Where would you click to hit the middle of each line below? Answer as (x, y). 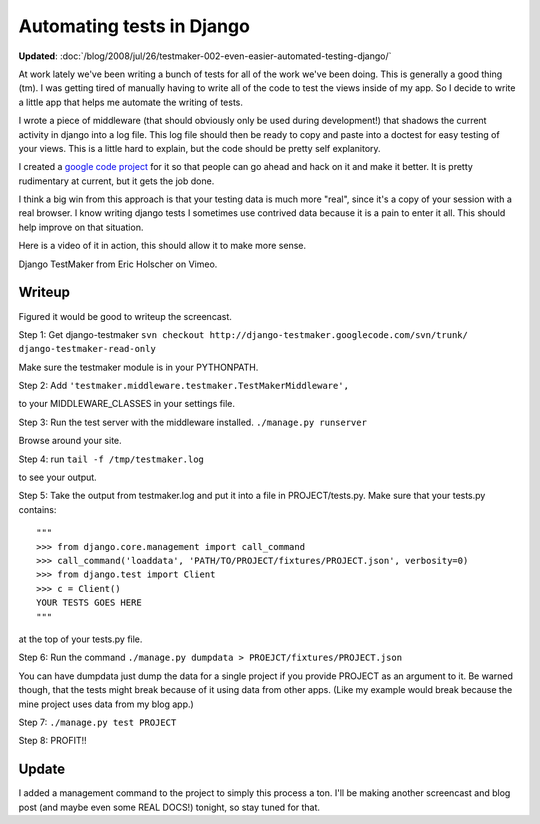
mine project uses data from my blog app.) (106, 704)
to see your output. (57, 477)
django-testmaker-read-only (87, 349)
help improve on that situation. (81, 227)
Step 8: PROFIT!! (52, 741)
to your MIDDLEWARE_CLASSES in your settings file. (126, 404)
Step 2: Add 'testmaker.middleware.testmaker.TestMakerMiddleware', (184, 386)
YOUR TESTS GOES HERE (89, 603)
